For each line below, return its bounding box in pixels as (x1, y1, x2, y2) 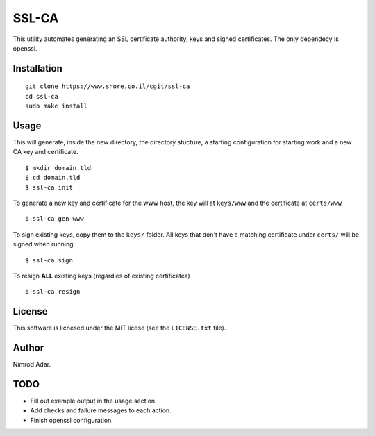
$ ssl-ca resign (25, 288, 81, 296)
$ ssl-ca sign (25, 256, 73, 264)
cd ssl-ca (25, 92, 58, 100)
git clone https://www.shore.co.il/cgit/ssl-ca (25, 83, 190, 90)
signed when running (12, 240, 74, 249)
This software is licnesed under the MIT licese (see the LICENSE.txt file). (12, 324, 226, 333)
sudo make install (25, 102, 88, 110)
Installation (12, 62, 62, 74)
